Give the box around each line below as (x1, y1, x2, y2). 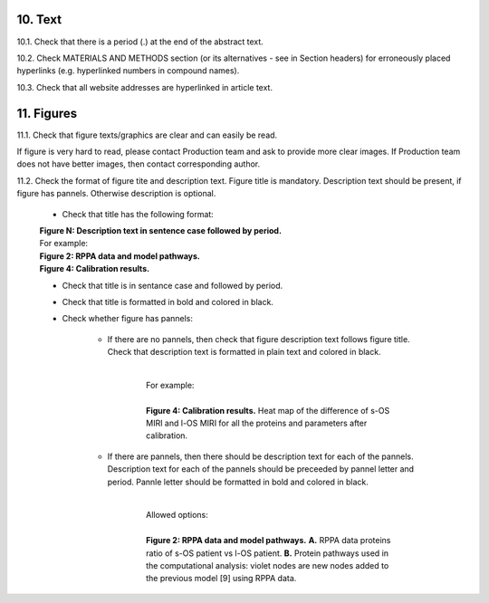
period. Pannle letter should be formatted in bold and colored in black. (107, 476, 369, 487)
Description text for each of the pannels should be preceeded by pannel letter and (107, 464, 415, 474)
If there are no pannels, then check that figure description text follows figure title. (107, 333, 411, 344)
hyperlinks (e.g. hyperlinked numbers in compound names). (16, 65, 240, 76)
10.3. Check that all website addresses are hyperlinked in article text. (16, 81, 273, 92)
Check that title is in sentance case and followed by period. (62, 280, 283, 291)
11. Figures (16, 105, 78, 121)
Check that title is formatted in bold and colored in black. (62, 296, 273, 307)
